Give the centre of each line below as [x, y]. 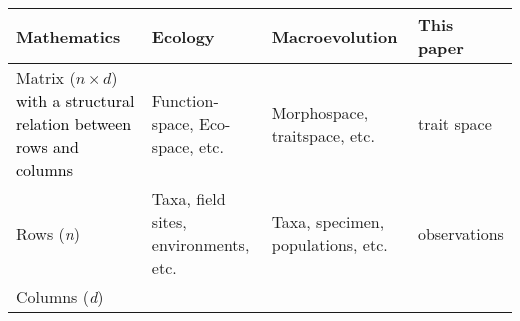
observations [460, 233]
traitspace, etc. [323, 135]
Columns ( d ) [60, 296]
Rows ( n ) [48, 233]
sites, [169, 221]
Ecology [183, 36]
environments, [200, 244]
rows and [47, 146]
